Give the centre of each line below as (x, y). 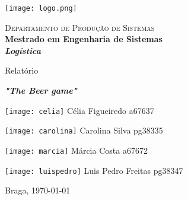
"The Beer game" (41, 91)
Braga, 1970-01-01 (38, 190)
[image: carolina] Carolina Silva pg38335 (84, 130)
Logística (23, 50)
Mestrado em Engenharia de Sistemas (84, 39)
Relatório (22, 70)
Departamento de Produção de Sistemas (80, 27)
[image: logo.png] (41, 8)
